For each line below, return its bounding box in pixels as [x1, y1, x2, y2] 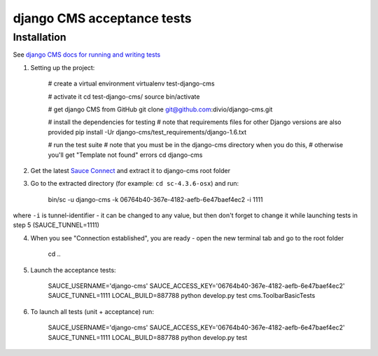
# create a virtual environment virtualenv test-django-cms [48, 79, 215, 88]
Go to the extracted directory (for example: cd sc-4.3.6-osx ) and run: [30, 179, 239, 188]
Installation [13, 31, 66, 43]
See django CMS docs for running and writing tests [13, 50, 161, 59]
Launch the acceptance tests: [30, 266, 116, 274]
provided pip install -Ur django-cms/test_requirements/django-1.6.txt [48, 128, 247, 136]
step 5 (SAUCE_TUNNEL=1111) [13, 221, 99, 229]
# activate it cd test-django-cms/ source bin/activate [48, 92, 200, 101]
